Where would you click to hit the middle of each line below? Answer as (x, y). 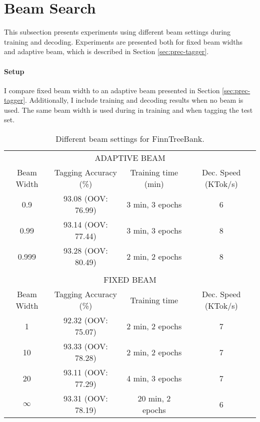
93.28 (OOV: (85, 251)
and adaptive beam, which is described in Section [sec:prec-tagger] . (106, 51)
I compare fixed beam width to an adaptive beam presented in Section (112, 90)
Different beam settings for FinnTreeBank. (130, 139)
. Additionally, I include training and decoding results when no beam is (134, 100)
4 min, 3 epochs (154, 378)
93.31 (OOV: (85, 398)
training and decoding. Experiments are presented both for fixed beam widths (123, 41)
